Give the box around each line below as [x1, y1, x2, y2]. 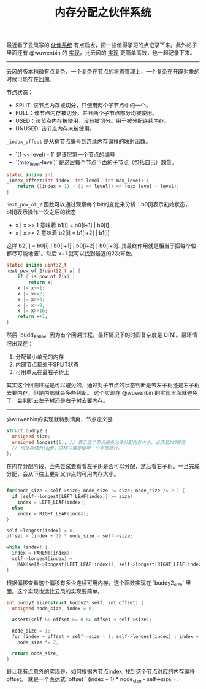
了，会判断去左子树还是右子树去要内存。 [6, 397, 109, 404]
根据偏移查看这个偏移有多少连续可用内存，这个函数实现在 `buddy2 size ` [6, 578, 185, 588]
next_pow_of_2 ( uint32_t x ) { [6, 268, 81, 274]
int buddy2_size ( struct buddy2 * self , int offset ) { [6, 600, 144, 606]
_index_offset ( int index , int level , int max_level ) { [6, 177, 150, 184]
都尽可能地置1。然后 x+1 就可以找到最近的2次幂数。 [6, 250, 137, 257]
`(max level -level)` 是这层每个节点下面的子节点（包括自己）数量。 [15, 158, 177, 167]
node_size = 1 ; [12, 628, 51, 634]
